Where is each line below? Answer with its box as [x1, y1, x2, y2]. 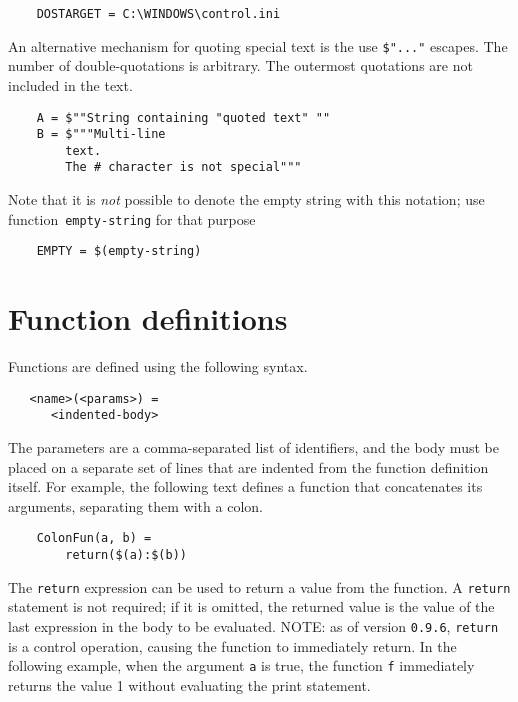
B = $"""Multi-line [36, 127, 166, 142]
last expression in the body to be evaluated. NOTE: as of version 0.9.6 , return [8, 616, 499, 636]
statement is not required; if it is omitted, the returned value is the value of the [8, 596, 495, 617]
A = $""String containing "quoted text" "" [36, 110, 331, 125]
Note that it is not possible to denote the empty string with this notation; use [8, 189, 485, 210]
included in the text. [8, 74, 133, 95]
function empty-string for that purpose [8, 208, 256, 229]
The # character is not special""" [65, 160, 302, 175]
